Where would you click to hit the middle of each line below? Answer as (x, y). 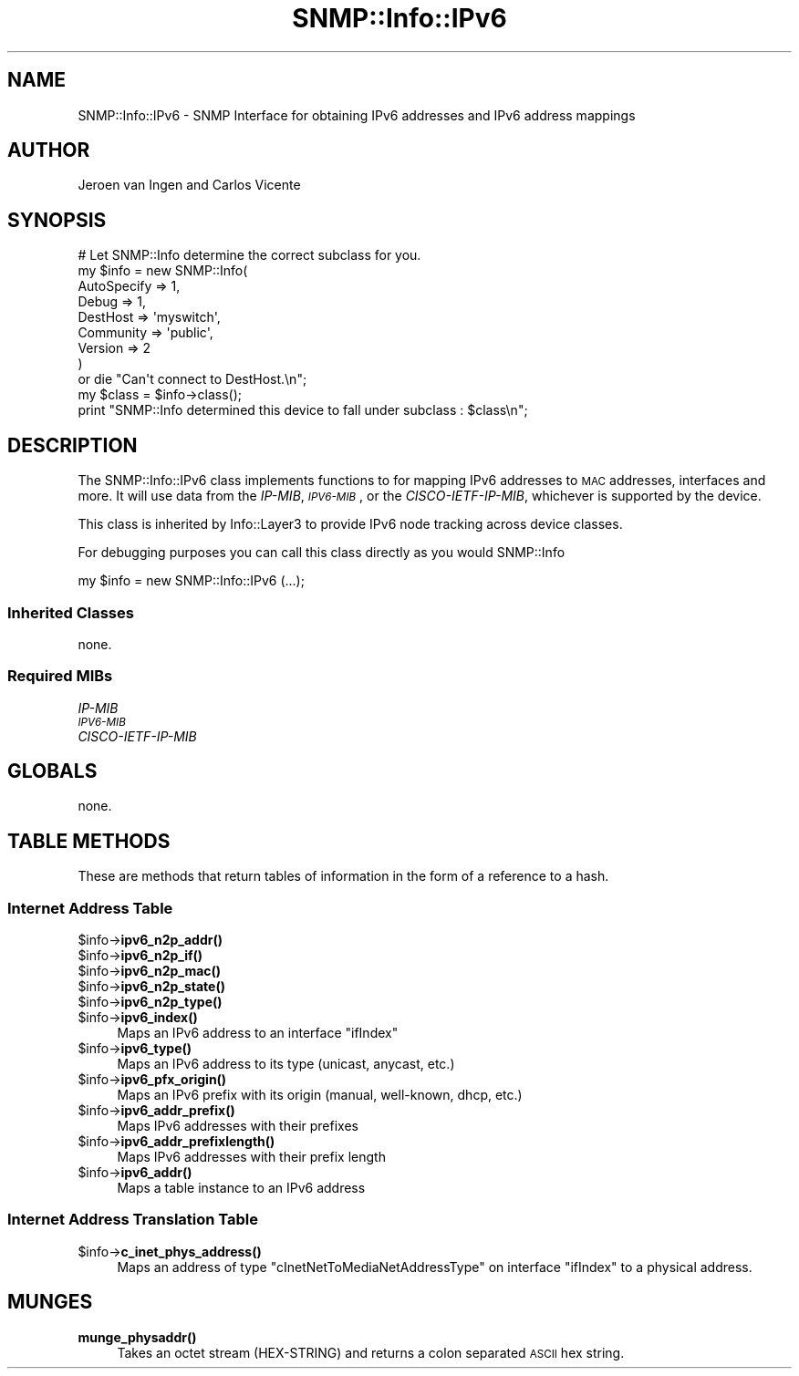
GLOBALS (52, 771)
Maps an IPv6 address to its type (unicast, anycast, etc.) (286, 1064)
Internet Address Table (90, 908)
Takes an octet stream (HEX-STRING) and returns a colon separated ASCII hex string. (371, 1352)
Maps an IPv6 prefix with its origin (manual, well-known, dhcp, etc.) (320, 1095)
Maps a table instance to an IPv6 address (241, 1188)
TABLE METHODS (89, 841)
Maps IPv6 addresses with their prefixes (238, 1126)
